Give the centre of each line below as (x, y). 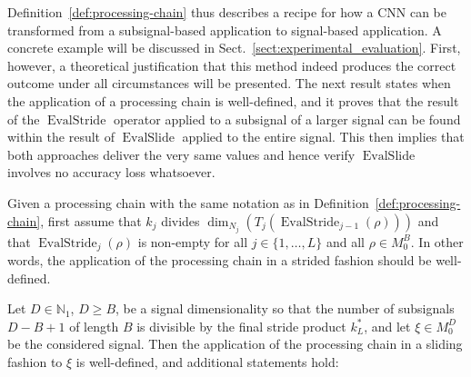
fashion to (35, 362)
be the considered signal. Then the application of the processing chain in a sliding (235, 344)
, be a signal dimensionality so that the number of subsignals (285, 308)
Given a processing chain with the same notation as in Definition (188, 202)
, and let (387, 326)
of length (94, 326)
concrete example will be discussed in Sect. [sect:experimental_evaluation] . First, (234, 48)
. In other (437, 241)
